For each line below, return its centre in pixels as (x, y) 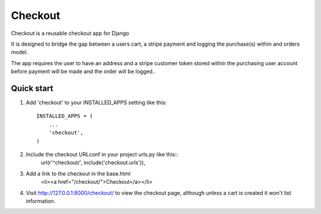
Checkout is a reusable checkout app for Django (70, 33)
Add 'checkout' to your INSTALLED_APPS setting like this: (96, 103)
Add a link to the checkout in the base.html (78, 173)
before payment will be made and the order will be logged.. (83, 72)
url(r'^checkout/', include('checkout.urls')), (93, 162)
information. (41, 201)
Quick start (32, 88)
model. (19, 52)
